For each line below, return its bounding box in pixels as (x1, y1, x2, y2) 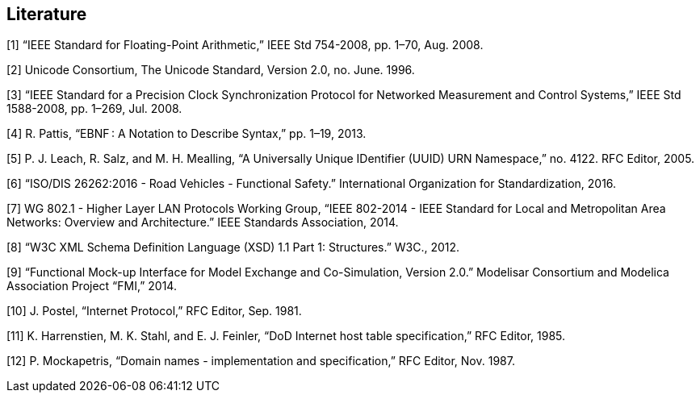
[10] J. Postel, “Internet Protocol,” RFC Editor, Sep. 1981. (6, 304, 302, 318)
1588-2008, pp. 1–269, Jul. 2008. (6, 102, 182, 116)
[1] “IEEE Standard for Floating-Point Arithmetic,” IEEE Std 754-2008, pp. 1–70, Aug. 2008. (6, 38, 484, 52)
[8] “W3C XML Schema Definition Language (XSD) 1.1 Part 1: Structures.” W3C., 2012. (6, 240, 460, 255)
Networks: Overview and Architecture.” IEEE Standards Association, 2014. (6, 215, 399, 230)
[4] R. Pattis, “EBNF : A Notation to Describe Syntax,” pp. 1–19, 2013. (6, 127, 367, 141)
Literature (6, 4, 87, 24)
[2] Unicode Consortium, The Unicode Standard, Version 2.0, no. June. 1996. (6, 63, 415, 77)
